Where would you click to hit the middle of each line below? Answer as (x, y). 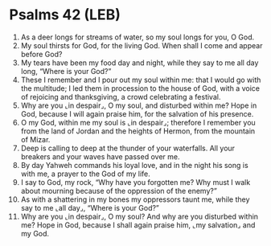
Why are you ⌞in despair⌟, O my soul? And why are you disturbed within (140, 216)
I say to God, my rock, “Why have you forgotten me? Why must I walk (135, 182)
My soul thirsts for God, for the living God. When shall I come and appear (142, 45)
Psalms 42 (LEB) (65, 15)
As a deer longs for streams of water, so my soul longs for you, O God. (138, 37)
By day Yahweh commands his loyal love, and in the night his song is (134, 165)
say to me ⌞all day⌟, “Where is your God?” (90, 207)
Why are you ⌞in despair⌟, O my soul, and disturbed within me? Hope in (139, 105)
